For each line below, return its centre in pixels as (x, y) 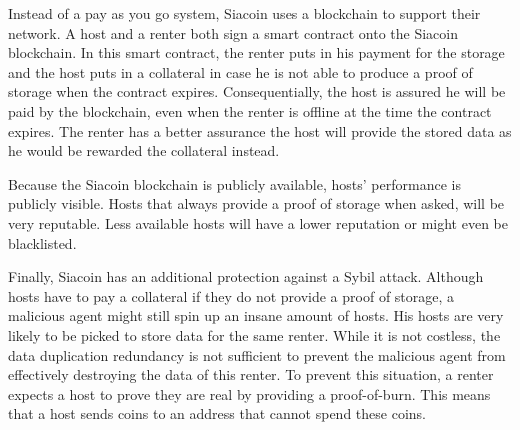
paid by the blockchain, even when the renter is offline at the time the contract (250, 110)
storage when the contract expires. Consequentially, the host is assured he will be (257, 91)
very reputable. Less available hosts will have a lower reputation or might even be (258, 222)
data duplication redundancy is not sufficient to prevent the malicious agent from (257, 354)
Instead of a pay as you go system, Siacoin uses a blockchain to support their (244, 13)
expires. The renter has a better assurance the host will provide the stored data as (260, 130)
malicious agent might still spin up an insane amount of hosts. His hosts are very (256, 315)
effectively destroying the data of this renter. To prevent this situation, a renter (251, 374)
